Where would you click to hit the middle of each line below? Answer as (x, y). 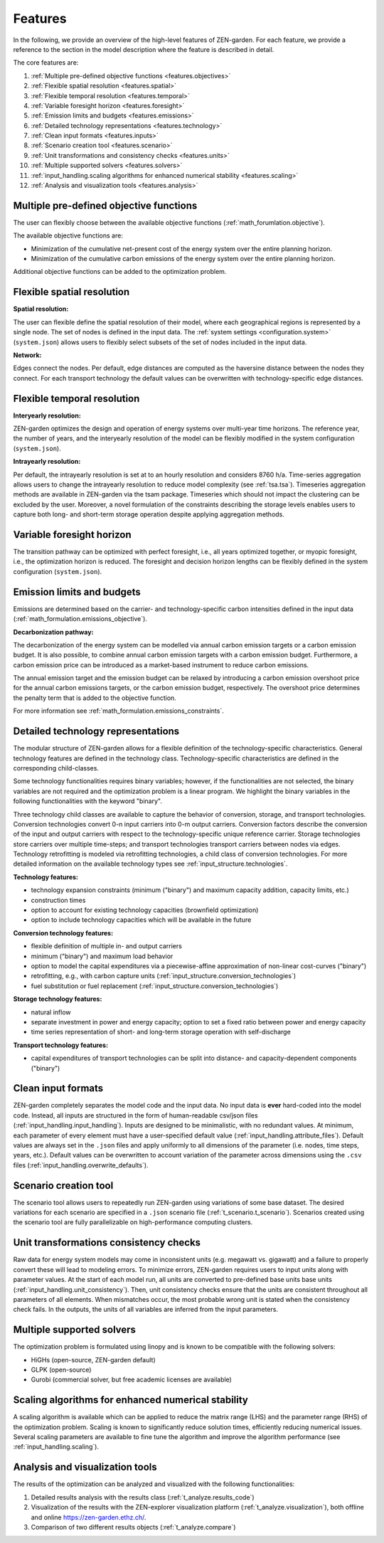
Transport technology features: (61, 1045)
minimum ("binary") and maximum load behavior (102, 956)
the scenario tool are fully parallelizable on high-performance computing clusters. (133, 1222)
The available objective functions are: (68, 235)
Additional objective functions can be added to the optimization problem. (120, 272)
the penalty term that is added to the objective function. (95, 698)
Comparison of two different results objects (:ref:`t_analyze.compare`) (133, 1527)
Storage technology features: (58, 999)
